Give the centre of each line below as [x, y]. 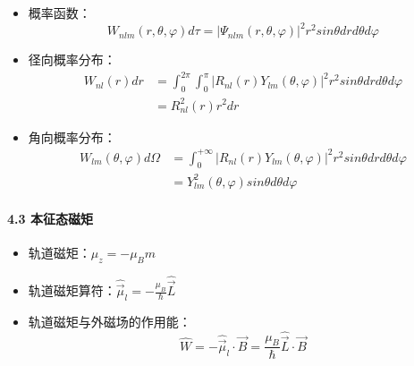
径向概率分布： [72, 60]
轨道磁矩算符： [72, 290]
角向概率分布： [72, 136]
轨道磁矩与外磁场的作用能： [110, 321]
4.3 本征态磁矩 [50, 218]
